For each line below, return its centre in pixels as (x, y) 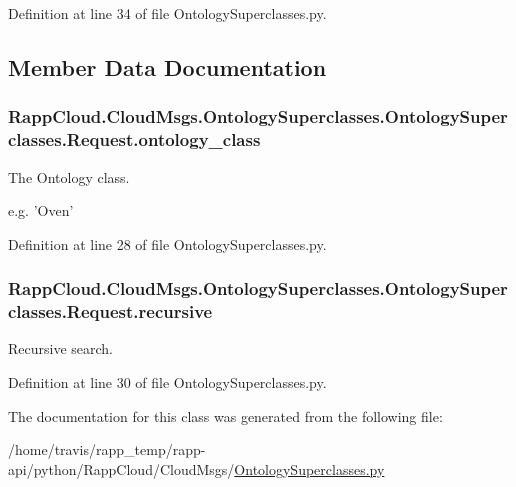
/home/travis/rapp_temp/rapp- (107, 449)
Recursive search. (61, 348)
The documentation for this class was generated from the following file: (225, 415)
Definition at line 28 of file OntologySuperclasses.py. (167, 243)
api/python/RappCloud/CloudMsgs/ (121, 468)
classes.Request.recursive (110, 311)
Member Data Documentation (167, 66)
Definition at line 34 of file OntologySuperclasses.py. (167, 13)
